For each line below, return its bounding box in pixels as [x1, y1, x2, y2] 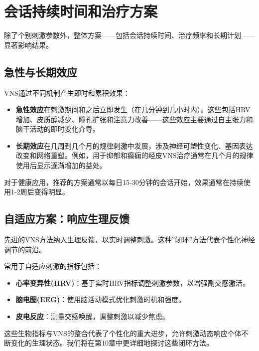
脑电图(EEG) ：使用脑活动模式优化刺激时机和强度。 [15, 294, 186, 305]
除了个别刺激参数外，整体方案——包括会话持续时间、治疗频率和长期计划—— [4, 30, 255, 40]
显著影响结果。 [4, 39, 53, 50]
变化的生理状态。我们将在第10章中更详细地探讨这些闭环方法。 [10, 338, 213, 348]
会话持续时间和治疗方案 [4, 1, 158, 21]
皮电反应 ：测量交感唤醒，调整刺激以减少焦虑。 [15, 311, 169, 322]
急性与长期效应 [4, 64, 77, 79]
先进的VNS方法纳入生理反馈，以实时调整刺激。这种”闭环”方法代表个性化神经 [4, 234, 255, 245]
